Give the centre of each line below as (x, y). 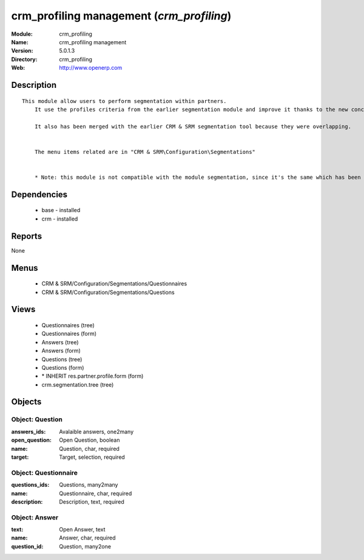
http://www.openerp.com (91, 68)
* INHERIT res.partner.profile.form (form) (93, 376)
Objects (26, 402)
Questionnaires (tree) (68, 325)
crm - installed (60, 219)
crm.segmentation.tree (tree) (78, 384)
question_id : (27, 546)
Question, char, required (89, 448)
